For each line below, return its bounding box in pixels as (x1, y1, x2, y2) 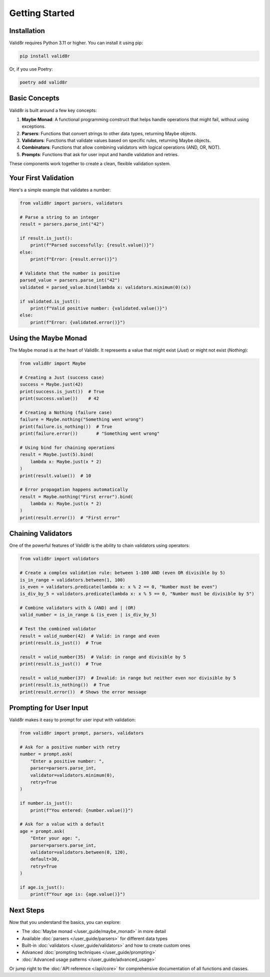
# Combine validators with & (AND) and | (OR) (19, 605, 136, 611)
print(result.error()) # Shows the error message (19, 689, 147, 695)
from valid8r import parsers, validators (19, 200, 123, 206)
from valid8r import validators (19, 556, 99, 562)
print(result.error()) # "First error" (19, 515, 120, 520)
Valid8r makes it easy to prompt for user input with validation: (9, 717, 136, 723)
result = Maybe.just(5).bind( (19, 452, 94, 458)
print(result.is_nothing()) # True (19, 682, 110, 688)
